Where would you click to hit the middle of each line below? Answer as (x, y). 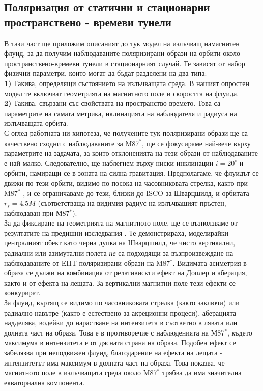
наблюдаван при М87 (37, 213)
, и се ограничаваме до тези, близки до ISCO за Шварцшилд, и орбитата (136, 193)
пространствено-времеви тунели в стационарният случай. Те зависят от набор (125, 63)
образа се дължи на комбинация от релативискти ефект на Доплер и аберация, (126, 273)
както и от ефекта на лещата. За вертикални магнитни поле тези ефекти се (120, 282)
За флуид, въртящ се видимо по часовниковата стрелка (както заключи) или (122, 303)
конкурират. (22, 292)
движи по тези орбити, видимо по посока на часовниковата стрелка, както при (126, 183)
